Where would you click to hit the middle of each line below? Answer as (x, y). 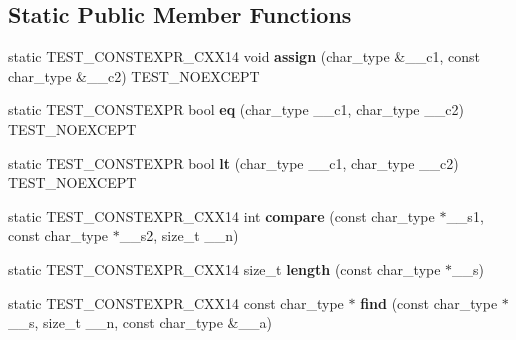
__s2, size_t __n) (179, 235)
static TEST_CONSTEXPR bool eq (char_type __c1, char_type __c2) (236, 109)
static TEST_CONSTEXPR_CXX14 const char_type (176, 302)
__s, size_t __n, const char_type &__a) (140, 322)
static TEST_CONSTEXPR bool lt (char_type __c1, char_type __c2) (233, 162)
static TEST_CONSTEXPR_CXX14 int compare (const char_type (221, 215)
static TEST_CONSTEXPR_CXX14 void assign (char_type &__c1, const (244, 56)
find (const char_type (429, 302)
